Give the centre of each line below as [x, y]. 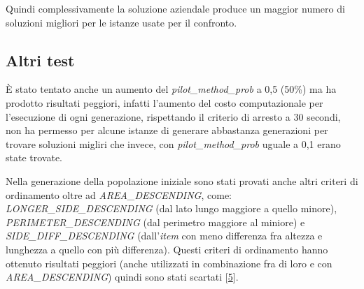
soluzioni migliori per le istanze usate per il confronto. [121, 22]
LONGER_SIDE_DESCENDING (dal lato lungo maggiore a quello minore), [171, 208]
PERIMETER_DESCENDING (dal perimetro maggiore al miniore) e [155, 222]
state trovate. [34, 157]
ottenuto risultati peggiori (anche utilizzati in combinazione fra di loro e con [169, 263]
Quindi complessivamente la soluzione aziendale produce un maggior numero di [175, 8]
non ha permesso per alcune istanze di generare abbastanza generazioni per [167, 130]
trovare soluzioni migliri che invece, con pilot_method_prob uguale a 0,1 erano [173, 143]
